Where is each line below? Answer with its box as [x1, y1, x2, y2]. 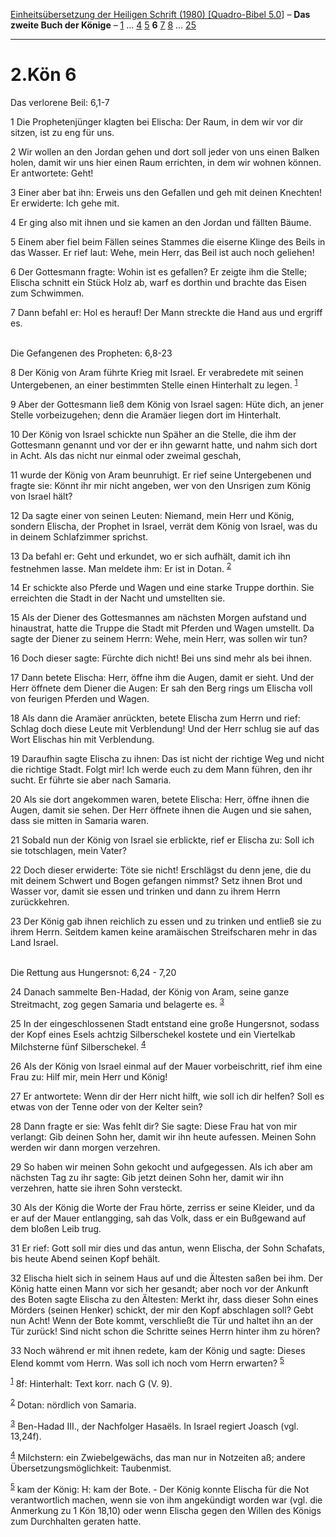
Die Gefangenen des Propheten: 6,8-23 [10, 347, 173, 359]
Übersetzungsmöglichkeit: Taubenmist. [10, 1462, 172, 1474]
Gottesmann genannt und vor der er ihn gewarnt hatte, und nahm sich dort [10, 439, 318, 451]
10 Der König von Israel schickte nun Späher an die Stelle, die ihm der [10, 428, 297, 440]
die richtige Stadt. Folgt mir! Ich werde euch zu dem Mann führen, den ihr [10, 764, 313, 776]
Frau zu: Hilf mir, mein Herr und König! [10, 1070, 168, 1083]
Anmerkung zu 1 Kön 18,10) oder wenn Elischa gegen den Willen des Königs [10, 1504, 322, 1516]
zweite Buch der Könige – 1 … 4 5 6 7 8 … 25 [10, 19, 197, 31]
